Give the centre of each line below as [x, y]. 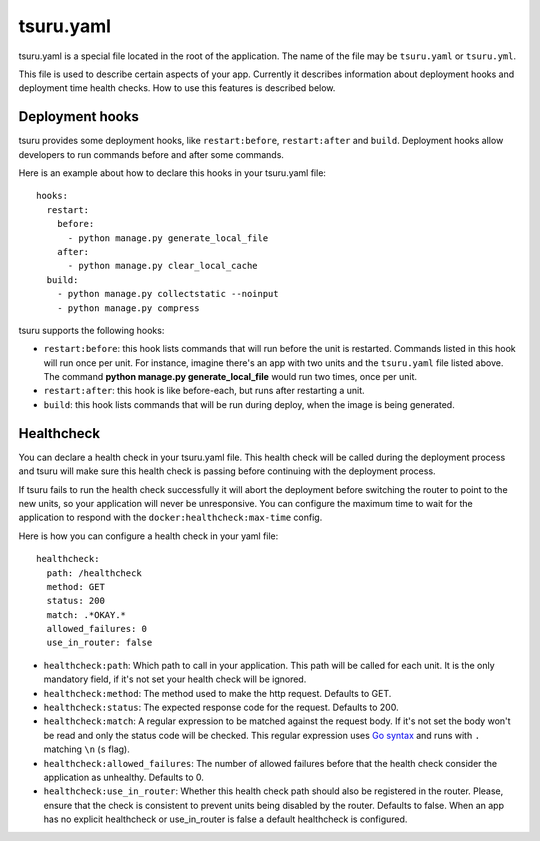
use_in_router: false [99, 643]
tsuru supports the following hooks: [91, 330]
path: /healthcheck [94, 573]
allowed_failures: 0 [97, 629]
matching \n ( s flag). [86, 749]
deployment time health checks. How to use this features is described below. [177, 88]
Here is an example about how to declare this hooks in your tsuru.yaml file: [172, 173]
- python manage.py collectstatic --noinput [167, 294]
